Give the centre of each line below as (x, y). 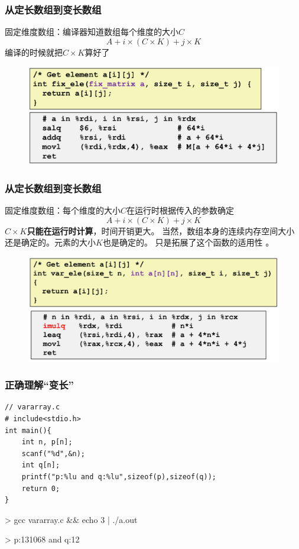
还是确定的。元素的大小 (50, 242)
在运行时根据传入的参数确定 (181, 210)
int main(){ (28, 430)
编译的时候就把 (34, 52)
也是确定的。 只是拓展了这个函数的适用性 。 (188, 242)
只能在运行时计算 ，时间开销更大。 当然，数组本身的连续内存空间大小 (161, 230)
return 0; (41, 488)
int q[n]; (41, 465)
